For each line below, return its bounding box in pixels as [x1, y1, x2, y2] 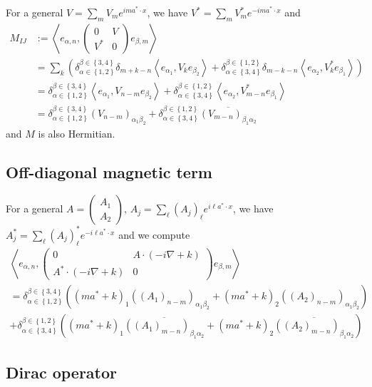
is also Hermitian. [38, 125, 115, 140]
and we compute [118, 227, 190, 242]
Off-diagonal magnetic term [6, 160, 212, 182]
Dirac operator [6, 361, 118, 383]
